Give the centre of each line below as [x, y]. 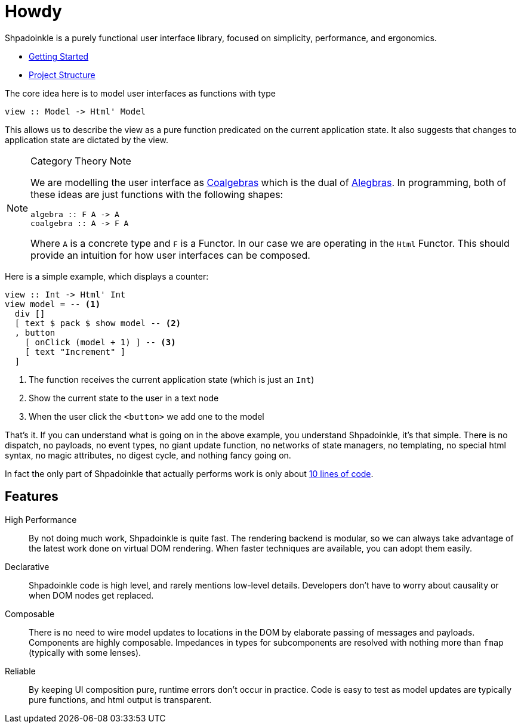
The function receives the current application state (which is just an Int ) [172, 379]
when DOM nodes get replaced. [91, 595]
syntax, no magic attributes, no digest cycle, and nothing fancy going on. [148, 455]
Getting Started [59, 56]
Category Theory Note [81, 161]
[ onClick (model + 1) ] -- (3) [100, 342]
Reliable [20, 671]
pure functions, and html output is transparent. [120, 699]
